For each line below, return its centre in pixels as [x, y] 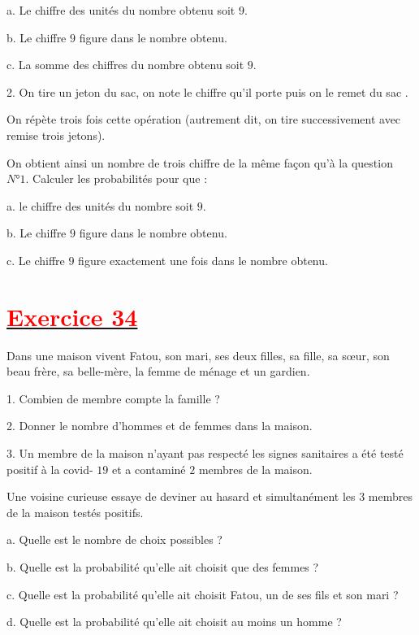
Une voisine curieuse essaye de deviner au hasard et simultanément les [181, 496]
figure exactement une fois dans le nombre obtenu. [203, 260]
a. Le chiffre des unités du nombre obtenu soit [121, 10]
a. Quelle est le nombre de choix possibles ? [114, 539]
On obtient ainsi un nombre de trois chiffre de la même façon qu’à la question [200, 162]
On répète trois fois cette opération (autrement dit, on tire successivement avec [204, 119]
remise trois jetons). [56, 135]
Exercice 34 [72, 316]
